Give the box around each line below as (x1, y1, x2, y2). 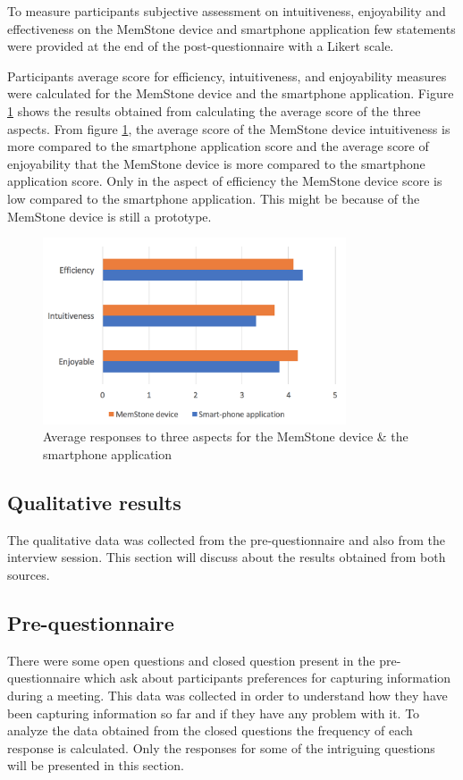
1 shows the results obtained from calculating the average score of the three (7, 101, 421, 120)
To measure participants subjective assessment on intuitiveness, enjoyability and (7, 2, 446, 20)
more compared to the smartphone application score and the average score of (7, 137, 429, 155)
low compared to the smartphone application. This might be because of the (7, 189, 420, 207)
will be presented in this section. (7, 756, 184, 775)
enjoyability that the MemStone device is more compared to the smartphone (7, 154, 425, 172)
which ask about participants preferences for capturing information (84, 668, 451, 687)
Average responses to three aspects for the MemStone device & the (43, 427, 408, 446)
